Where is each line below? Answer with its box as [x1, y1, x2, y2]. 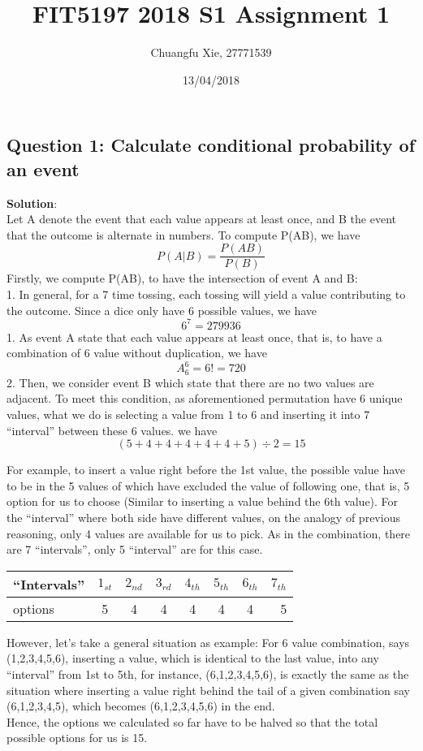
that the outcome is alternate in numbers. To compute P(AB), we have [6, 226, 360, 243]
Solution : [6, 194, 58, 211]
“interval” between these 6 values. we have [6, 421, 218, 438]
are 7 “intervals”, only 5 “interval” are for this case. [6, 541, 263, 558]
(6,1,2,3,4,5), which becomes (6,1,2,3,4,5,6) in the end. [6, 697, 275, 714]
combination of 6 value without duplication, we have [6, 344, 267, 361]
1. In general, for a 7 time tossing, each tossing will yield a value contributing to [6, 285, 406, 302]
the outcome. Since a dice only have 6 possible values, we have [6, 301, 317, 318]
